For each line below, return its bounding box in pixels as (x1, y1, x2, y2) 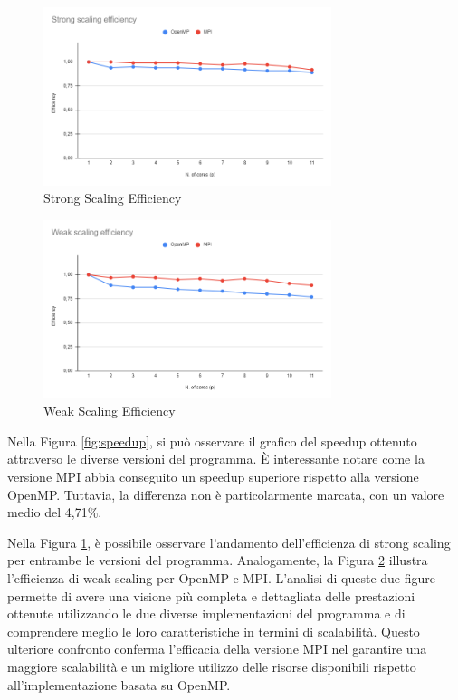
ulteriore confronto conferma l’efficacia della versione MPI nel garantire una (7, 639, 427, 658)
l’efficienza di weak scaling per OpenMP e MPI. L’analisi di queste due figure (7, 569, 436, 588)
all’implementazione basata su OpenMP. (7, 675, 231, 694)
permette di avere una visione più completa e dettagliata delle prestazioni (7, 586, 415, 605)
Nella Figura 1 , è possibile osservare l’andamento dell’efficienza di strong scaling (7, 532, 451, 551)
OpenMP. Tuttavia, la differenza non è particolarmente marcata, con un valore (7, 484, 444, 503)
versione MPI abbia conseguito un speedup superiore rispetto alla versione (7, 467, 419, 486)
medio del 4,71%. (7, 503, 102, 522)
